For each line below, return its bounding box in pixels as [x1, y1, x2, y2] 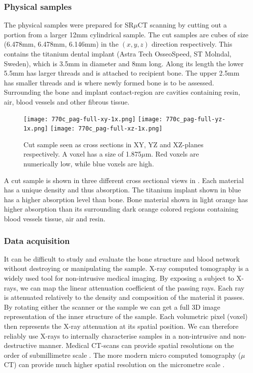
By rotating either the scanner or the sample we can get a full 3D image [4, 301, 221, 312]
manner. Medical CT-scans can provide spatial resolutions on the [39, 340, 234, 350]
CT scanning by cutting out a [138, 20, 227, 30]
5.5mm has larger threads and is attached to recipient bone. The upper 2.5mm [4, 68, 240, 78]
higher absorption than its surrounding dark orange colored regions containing [4, 204, 239, 214]
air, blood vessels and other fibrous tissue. [4, 96, 130, 107]
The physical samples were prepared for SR [4, 20, 134, 30]
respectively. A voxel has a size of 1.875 [23, 149, 141, 159]
